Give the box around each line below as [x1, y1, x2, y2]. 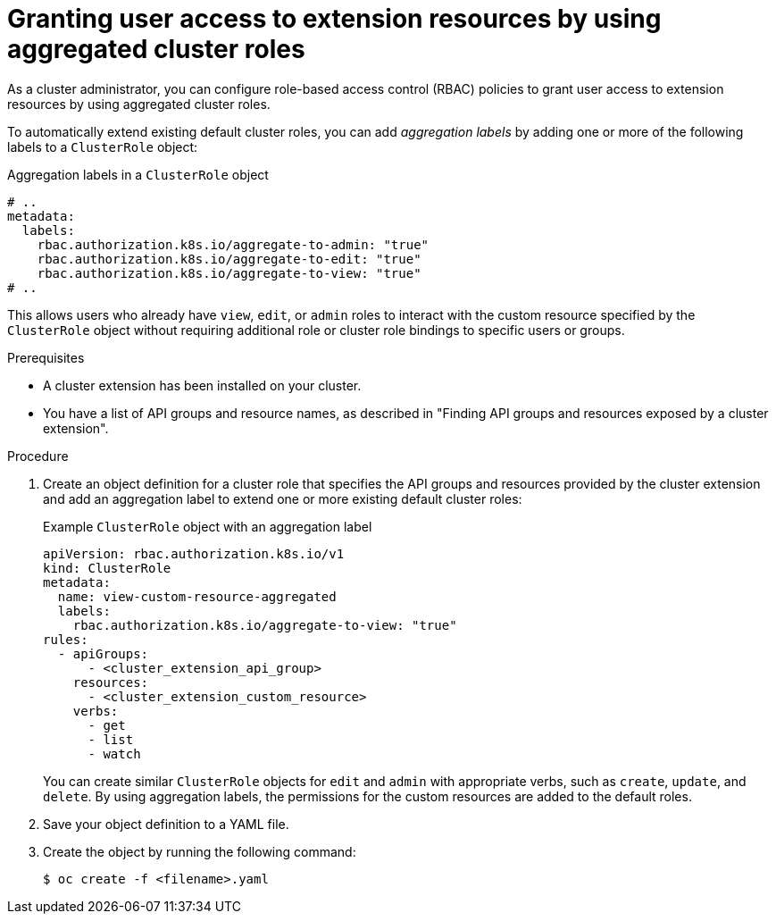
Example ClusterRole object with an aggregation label [43, 518, 372, 534]
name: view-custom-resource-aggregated [57, 589, 337, 604]
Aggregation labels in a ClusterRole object [7, 166, 269, 182]
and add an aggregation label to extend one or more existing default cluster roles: [43, 490, 522, 507]
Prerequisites [7, 349, 85, 365]
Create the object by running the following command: [43, 843, 356, 859]
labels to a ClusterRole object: [7, 138, 198, 155]
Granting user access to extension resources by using [7, 4, 662, 34]
